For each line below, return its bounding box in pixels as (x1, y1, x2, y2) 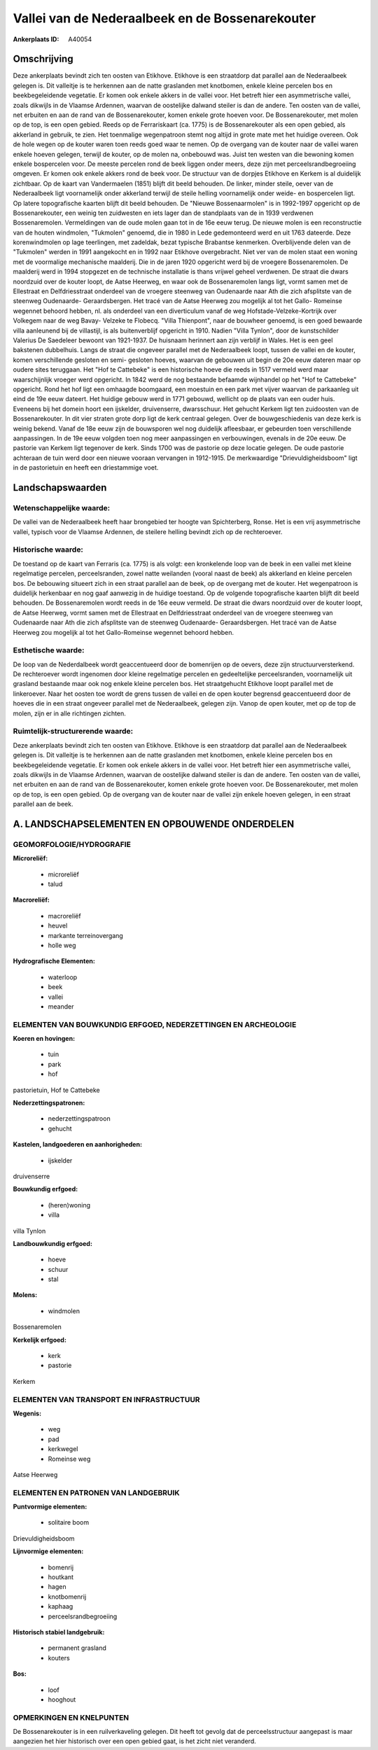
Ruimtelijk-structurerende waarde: (13, 727, 133, 736)
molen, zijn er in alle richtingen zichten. (13, 709, 126, 717)
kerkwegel (48, 1445, 78, 1453)
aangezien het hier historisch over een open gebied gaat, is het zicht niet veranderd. (13, 1737, 256, 1746)
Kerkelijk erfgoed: (13, 1336, 66, 1344)
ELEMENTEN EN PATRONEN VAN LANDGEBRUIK (13, 1487, 180, 1497)
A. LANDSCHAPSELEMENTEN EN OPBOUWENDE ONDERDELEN (13, 818, 295, 829)
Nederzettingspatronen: (13, 1099, 85, 1107)
